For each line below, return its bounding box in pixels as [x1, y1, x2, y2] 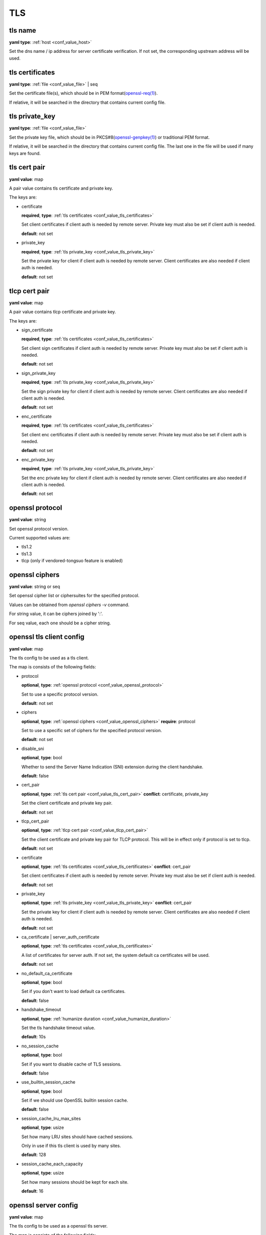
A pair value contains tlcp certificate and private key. [9, 309, 116, 315]
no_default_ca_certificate [21, 970, 72, 976]
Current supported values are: [9, 535, 70, 540]
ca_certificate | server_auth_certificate [21, 934, 100, 940]
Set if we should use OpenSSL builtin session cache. [21, 1097, 128, 1104]
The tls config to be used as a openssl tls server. [9, 1223, 108, 1229]
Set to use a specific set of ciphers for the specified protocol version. [21, 728, 162, 734]
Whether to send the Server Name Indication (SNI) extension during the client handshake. [21, 764, 204, 770]
